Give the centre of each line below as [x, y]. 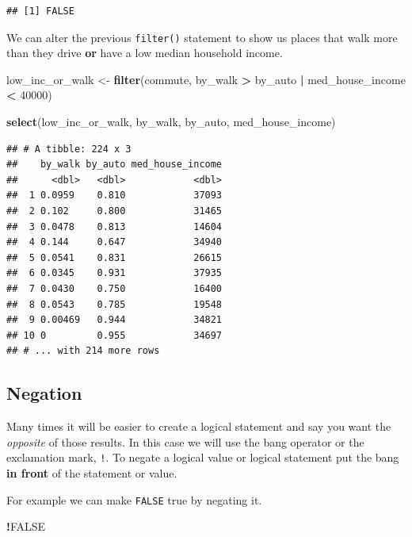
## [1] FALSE [40, 11]
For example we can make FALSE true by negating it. [134, 499]
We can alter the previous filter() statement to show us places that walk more [202, 37]
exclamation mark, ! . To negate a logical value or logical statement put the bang [203, 457]
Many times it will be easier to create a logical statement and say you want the [199, 426]
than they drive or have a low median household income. [145, 53]
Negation [44, 393]
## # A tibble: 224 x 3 [69, 149]
